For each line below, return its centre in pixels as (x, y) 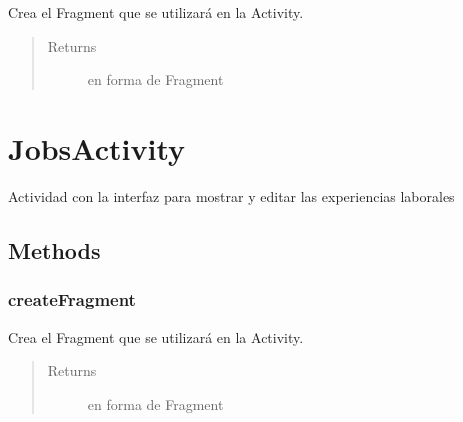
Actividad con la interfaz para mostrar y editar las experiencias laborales (231, 195)
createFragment (72, 299)
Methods (54, 249)
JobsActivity (97, 147)
